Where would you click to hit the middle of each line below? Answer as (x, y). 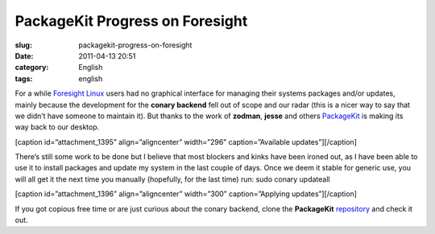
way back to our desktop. (57, 127)
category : (32, 68)
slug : (23, 45)
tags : (24, 78)
